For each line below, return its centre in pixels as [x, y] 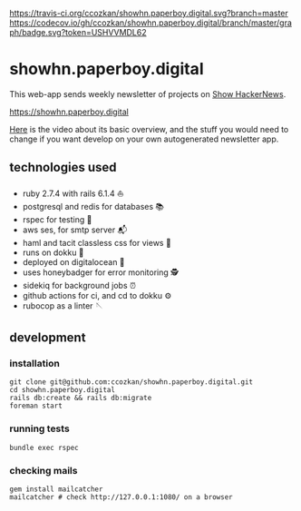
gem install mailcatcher [56, 489]
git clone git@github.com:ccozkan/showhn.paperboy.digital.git [131, 382]
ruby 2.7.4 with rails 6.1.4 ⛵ [73, 193]
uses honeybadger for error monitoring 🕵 [101, 272]
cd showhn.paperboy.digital [63, 390]
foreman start [36, 406]
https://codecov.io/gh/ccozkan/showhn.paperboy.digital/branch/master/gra [151, 23]
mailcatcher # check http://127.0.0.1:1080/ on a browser [121, 497]
